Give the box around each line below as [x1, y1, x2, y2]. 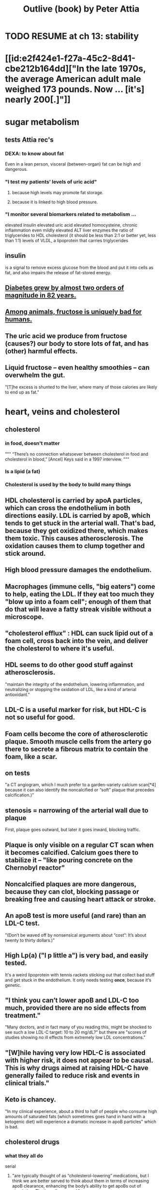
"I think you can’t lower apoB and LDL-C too [5, 996, 139, 1004]
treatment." [5, 1011, 41, 1020]
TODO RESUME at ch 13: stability [5, 31, 139, 42]
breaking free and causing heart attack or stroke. [5, 895, 156, 903]
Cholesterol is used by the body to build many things [5, 481, 132, 488]
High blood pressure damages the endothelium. [5, 566, 152, 574]
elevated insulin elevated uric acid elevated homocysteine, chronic [5, 222, 138, 228]
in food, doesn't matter [5, 440, 60, 447]
